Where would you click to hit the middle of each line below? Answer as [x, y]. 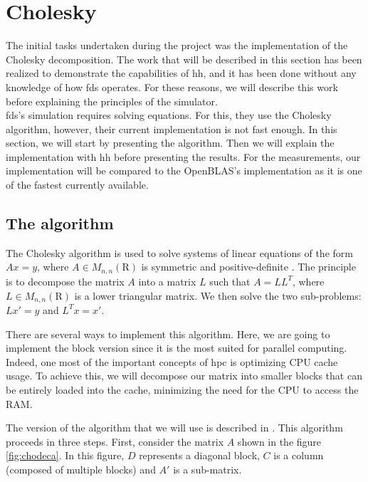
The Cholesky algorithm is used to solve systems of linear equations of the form [179, 252]
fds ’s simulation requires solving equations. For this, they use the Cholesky [169, 115]
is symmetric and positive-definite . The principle [248, 267]
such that [230, 281]
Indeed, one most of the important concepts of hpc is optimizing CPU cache [172, 361]
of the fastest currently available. [77, 185]
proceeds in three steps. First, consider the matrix [115, 441]
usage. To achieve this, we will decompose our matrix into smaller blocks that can [184, 376]
